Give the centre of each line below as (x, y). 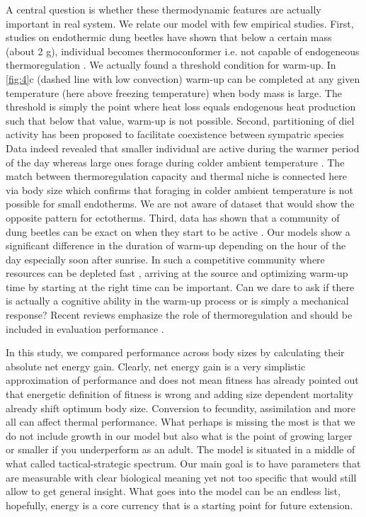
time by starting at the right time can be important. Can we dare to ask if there (180, 286)
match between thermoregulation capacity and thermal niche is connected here (177, 176)
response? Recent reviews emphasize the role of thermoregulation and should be (179, 315)
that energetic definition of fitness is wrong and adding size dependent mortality (179, 394)
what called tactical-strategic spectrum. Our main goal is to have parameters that (183, 463)
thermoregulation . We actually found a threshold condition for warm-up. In (171, 65)
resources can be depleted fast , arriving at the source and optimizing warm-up (177, 273)
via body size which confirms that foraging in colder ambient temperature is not (179, 189)
